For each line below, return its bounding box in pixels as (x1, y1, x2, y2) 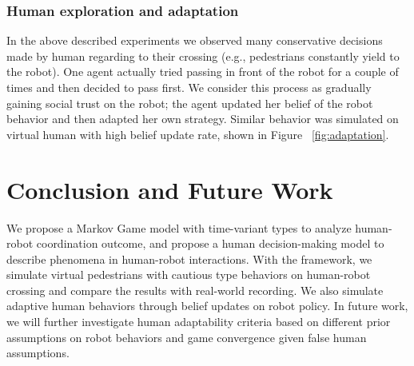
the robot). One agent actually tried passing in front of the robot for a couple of (6, 63, 399, 80)
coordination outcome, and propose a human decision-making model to (36, 235, 384, 252)
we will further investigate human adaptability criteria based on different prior (6, 313, 391, 330)
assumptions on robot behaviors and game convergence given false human (6, 328, 367, 345)
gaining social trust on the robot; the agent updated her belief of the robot (6, 94, 373, 111)
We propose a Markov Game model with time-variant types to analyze (6, 219, 352, 236)
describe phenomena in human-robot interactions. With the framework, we (6, 250, 372, 267)
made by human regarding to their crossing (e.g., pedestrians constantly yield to (6, 47, 400, 64)
